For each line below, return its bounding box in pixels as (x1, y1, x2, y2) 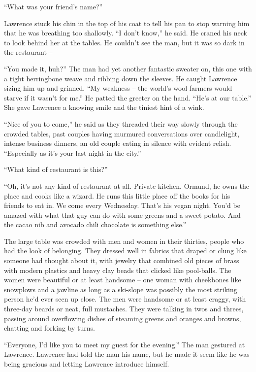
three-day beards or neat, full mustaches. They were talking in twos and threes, (4, 304, 244, 314)
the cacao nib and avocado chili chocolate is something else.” (4, 219, 187, 230)
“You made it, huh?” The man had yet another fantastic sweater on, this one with (4, 63, 252, 73)
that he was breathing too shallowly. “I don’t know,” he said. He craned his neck (4, 28, 247, 38)
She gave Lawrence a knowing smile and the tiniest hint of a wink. (4, 102, 204, 112)
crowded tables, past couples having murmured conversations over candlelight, (4, 128, 240, 138)
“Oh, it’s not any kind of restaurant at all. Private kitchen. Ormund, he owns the (4, 180, 250, 191)
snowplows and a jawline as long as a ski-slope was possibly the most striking (4, 284, 237, 294)
